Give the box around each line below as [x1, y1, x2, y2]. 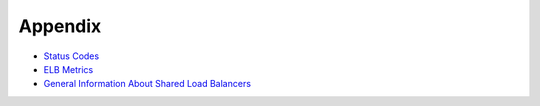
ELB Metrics [43, 63, 94, 75]
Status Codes [43, 50, 100, 62]
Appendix [18, 15, 102, 37]
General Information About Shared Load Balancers [43, 78, 252, 90]
